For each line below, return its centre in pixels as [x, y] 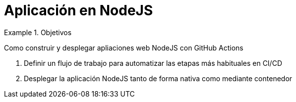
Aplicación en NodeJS [79, 10]
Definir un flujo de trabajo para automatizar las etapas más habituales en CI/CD [153, 63]
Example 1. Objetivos [38, 32]
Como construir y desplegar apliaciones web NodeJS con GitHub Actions [124, 48]
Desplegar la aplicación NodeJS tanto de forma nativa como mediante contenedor [158, 78]
